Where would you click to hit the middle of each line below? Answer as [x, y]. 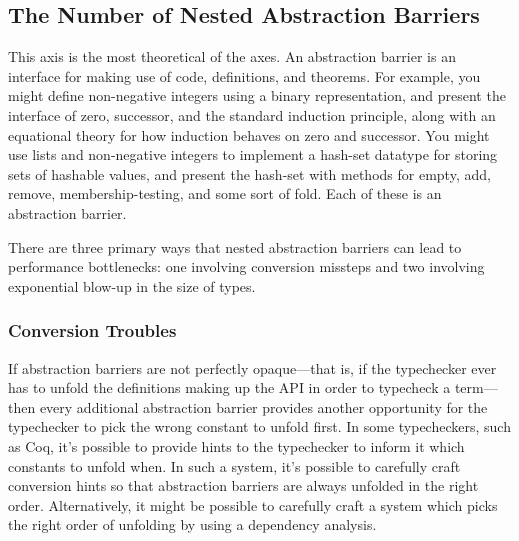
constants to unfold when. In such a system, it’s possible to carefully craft [234, 465]
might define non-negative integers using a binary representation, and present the [257, 95]
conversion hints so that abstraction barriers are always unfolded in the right [243, 485]
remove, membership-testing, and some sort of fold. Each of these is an [225, 193]
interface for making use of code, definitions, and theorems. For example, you [244, 75]
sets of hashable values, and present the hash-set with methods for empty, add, [249, 173]
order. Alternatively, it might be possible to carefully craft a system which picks [253, 504]
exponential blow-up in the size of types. [132, 285]
